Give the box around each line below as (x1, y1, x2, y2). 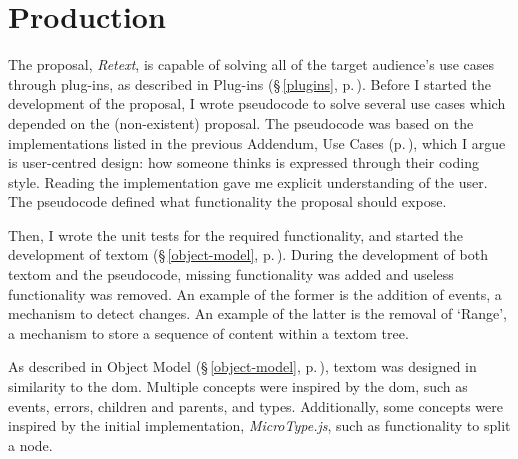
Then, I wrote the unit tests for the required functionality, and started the (8, 224, 464, 245)
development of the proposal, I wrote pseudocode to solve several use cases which (8, 93, 506, 114)
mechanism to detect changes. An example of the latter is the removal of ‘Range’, (8, 303, 507, 324)
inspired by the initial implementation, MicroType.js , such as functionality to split (8, 415, 511, 436)
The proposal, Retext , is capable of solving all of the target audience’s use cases (8, 54, 494, 75)
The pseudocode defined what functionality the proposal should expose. (8, 191, 447, 212)
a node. (8, 434, 53, 455)
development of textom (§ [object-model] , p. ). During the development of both (8, 244, 488, 265)
